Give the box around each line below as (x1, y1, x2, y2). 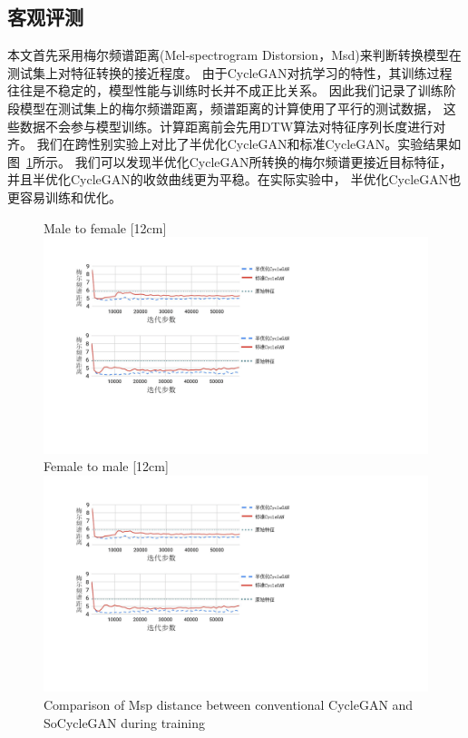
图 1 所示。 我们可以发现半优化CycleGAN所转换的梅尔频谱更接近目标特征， (7, 152, 453, 171)
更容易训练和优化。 (7, 187, 122, 206)
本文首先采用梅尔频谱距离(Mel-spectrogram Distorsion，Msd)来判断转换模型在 (7, 45, 462, 64)
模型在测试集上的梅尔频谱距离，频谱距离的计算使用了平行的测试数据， (19, 98, 439, 117)
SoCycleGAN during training (44, 713, 205, 732)
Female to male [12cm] (44, 457, 169, 476)
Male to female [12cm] (44, 218, 167, 237)
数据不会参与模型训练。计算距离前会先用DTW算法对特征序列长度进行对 (19, 116, 446, 135)
